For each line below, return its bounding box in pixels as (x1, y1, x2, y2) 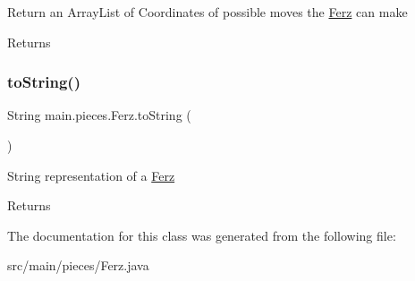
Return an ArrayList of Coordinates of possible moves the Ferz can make (7, 3, 408, 21)
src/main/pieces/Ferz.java (7, 256, 149, 275)
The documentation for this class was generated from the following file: (7, 226, 396, 244)
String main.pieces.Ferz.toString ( (7, 106, 191, 124)
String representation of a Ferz (7, 166, 175, 184)
